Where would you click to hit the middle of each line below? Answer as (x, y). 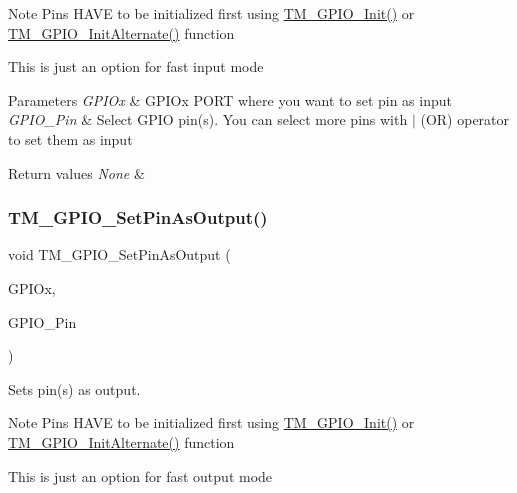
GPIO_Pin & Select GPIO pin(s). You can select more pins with (208, 119)
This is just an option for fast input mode (136, 66)
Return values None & (76, 172)
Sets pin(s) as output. (74, 388)
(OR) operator (465, 119)
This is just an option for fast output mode (140, 475)
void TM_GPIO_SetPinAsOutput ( (119, 254)
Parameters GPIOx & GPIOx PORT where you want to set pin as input (230, 99)
